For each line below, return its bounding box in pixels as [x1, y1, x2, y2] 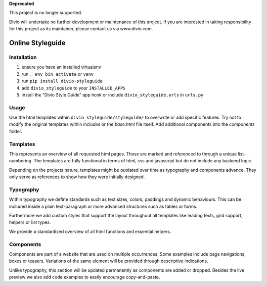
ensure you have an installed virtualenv [21, 64, 101, 70]
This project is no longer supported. [9, 10, 83, 16]
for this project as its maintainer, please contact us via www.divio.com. [9, 26, 153, 32]
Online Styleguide [9, 39, 66, 47]
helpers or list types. [9, 219, 51, 225]
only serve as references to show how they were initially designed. [9, 174, 145, 180]
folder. [9, 128, 22, 134]
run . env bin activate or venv [21, 71, 94, 77]
